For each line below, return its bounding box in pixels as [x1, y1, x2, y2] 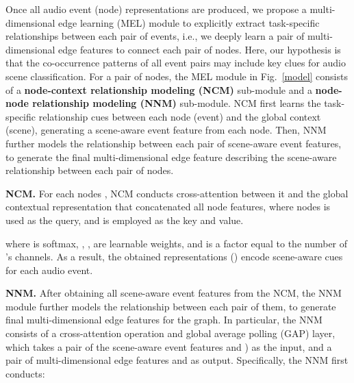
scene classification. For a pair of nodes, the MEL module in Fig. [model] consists [5, 69, 348, 83]
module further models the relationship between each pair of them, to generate [5, 299, 336, 313]
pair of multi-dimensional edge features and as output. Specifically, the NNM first [5, 353, 349, 367]
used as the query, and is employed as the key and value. [5, 212, 244, 227]
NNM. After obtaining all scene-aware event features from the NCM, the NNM [5, 286, 342, 300]
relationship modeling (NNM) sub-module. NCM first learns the [32, 96, 321, 110]
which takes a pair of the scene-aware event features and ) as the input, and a [5, 339, 332, 354]
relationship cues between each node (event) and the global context [38, 109, 321, 123]
